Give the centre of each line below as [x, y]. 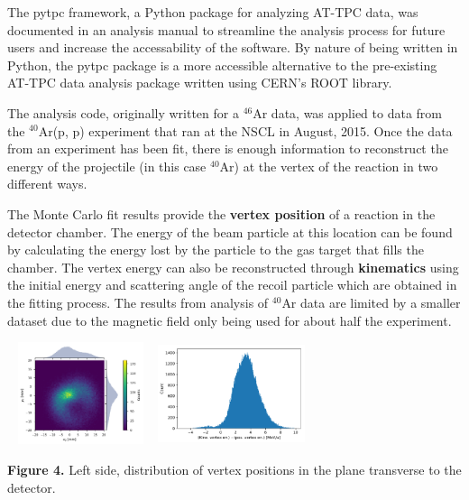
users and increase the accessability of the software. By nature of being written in [233, 47]
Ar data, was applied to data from [347, 112]
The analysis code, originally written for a [123, 112]
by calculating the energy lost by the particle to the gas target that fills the [216, 250]
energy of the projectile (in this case [107, 166]
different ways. [47, 184]
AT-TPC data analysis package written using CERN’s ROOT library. [200, 83]
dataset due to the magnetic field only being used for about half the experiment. [230, 320]
